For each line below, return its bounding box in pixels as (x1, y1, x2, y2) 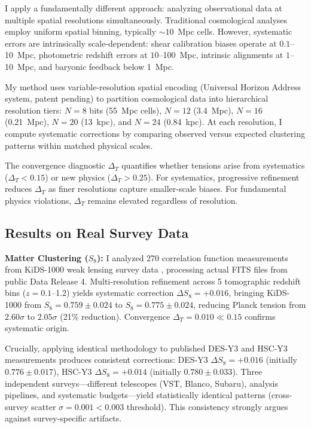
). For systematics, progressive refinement (147, 170, 300, 183)
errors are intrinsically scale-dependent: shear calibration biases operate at (5, 36, 277, 49)
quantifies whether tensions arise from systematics (121, 159, 305, 172)
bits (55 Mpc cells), (89, 103, 162, 116)
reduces (5, 182, 32, 195)
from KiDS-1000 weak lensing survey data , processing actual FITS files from (5, 263, 288, 276)
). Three (232, 365, 263, 378)
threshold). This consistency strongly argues (126, 400, 288, 412)
